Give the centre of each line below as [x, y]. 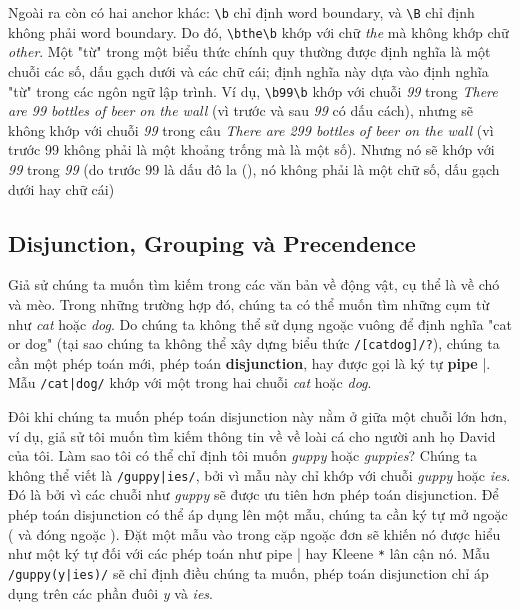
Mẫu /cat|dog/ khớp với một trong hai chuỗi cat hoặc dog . [190, 382]
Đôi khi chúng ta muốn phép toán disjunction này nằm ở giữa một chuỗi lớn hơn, [257, 416]
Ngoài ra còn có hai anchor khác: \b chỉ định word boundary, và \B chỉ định [241, 12]
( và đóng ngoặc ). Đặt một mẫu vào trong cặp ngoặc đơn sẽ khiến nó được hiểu [254, 533]
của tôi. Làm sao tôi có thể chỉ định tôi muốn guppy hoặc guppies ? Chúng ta [242, 455]
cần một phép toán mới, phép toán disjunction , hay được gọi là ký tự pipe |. [249, 362]
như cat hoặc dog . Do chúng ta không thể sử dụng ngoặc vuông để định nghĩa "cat [260, 323]
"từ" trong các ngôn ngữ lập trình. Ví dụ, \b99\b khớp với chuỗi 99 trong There [253, 90]
